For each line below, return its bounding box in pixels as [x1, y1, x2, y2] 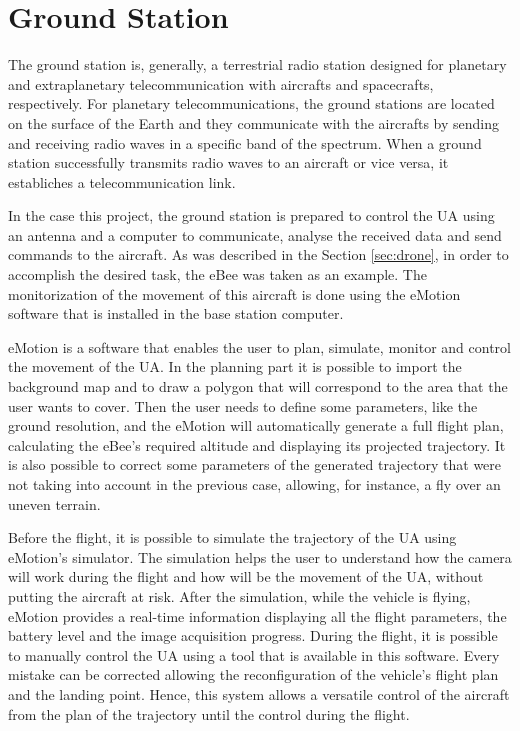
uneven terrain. [8, 493, 101, 514]
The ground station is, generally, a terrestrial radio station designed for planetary [8, 54, 507, 75]
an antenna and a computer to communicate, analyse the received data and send [8, 224, 502, 245]
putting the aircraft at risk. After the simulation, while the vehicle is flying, [8, 585, 471, 606]
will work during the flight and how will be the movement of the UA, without [8, 566, 484, 587]
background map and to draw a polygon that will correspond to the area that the [8, 376, 508, 397]
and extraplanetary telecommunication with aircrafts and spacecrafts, [8, 73, 434, 94]
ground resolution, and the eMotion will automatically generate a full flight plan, [8, 415, 504, 436]
